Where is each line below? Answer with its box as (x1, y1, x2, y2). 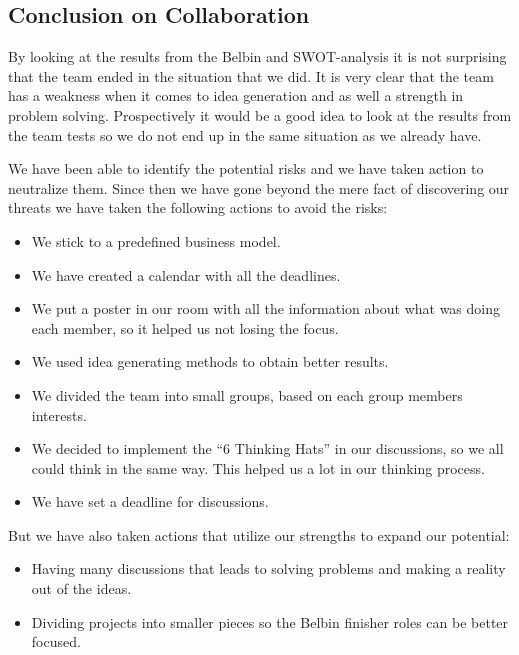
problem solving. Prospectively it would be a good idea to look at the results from (8, 104, 512, 125)
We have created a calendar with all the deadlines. (31, 264, 341, 285)
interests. (31, 404, 87, 425)
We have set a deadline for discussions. (31, 491, 269, 512)
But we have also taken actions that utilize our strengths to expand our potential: (8, 524, 510, 545)
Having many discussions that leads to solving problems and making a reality (31, 558, 506, 579)
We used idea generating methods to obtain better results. (31, 351, 389, 372)
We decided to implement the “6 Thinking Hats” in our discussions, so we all (31, 438, 504, 459)
